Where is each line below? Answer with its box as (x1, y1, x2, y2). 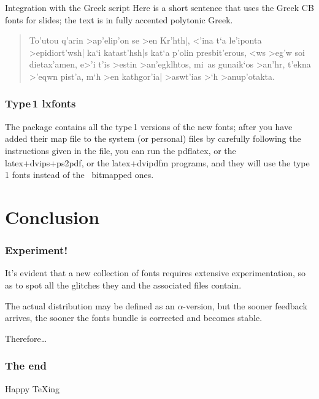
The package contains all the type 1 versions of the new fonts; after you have (5, 120, 293, 133)
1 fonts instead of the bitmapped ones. (5, 168, 154, 181)
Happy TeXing (5, 382, 60, 395)
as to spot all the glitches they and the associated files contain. (5, 278, 242, 291)
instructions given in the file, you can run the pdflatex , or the (5, 144, 236, 157)
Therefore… (5, 331, 47, 344)
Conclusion (5, 204, 100, 229)
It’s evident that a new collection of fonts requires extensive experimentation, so (5, 266, 306, 279)
